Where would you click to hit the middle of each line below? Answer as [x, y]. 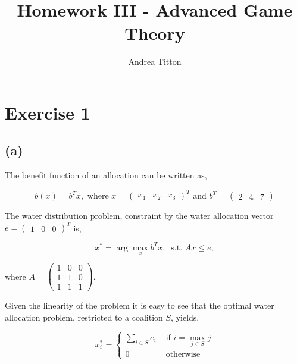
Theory [155, 33]
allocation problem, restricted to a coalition [84, 317]
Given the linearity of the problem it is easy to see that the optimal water [140, 305]
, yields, [185, 317]
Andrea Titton [155, 62]
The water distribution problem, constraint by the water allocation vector [139, 216]
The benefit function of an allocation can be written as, [106, 175]
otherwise [183, 355]
